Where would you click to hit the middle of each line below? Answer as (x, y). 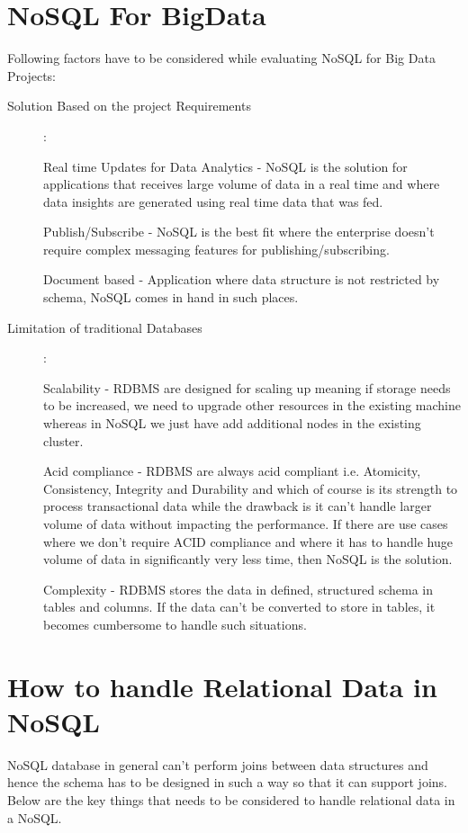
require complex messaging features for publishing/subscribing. (216, 249)
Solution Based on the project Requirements (129, 106)
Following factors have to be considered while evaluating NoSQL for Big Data (221, 58)
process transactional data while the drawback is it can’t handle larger (238, 506)
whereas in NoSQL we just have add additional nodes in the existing (232, 423)
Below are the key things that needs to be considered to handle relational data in (231, 800)
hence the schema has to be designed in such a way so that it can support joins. (227, 782)
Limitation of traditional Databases (105, 327)
